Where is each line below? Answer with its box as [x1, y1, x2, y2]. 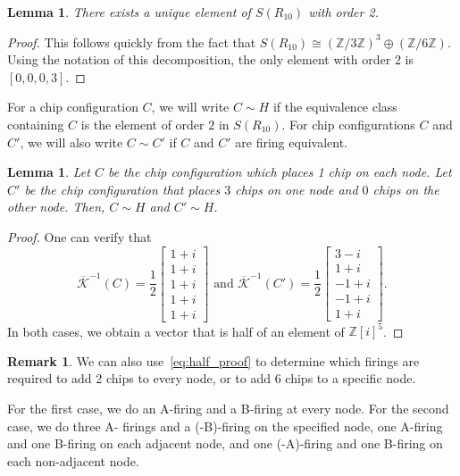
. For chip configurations [281, 114, 415, 133]
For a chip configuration [7, 97, 138, 116]
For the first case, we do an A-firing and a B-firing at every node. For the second [7, 398, 449, 417]
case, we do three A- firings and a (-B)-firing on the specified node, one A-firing [7, 416, 443, 435]
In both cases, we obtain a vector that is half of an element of [7, 322, 345, 340]
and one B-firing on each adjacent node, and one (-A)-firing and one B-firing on [7, 434, 443, 453]
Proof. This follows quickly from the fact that [7, 32, 256, 51]
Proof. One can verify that [7, 227, 152, 246]
